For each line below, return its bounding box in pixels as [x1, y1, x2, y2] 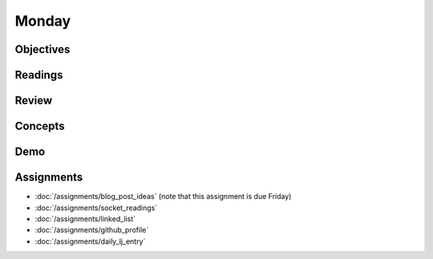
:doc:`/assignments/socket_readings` [34, 203, 158, 212]
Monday [14, 12, 71, 30]
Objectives [14, 42, 71, 56]
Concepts [14, 119, 65, 133]
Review [14, 94, 53, 107]
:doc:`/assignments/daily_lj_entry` [34, 237, 146, 246]
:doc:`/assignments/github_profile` [34, 225, 149, 235]
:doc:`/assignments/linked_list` [34, 213, 136, 224]
